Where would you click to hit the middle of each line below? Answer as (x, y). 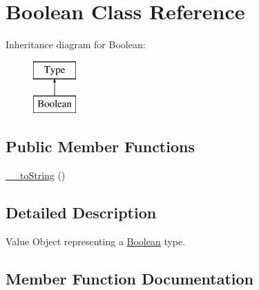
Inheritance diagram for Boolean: (76, 44)
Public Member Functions (100, 146)
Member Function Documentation (130, 278)
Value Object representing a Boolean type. (96, 241)
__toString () (36, 175)
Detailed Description (81, 213)
